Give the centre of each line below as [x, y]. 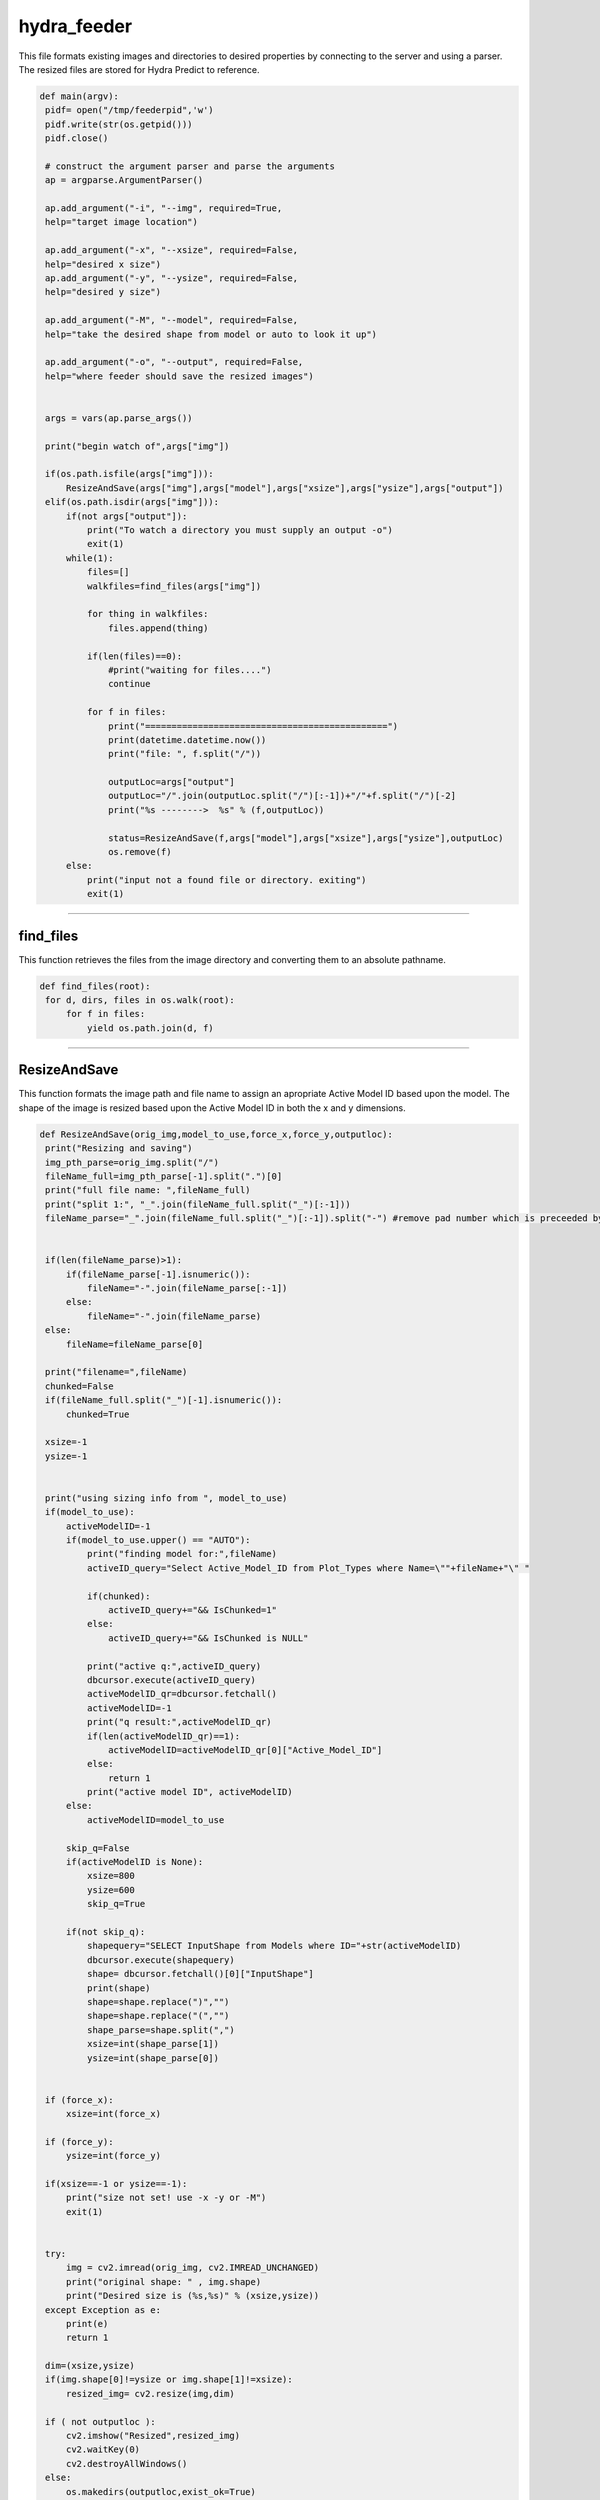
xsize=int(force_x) [113, 2114]
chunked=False [79, 1386]
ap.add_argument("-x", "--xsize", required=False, [172, 250]
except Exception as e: [103, 2309]
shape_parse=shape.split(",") [160, 2029]
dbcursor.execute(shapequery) [160, 1959]
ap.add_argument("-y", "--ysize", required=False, [172, 278]
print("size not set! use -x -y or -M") [166, 2198]
